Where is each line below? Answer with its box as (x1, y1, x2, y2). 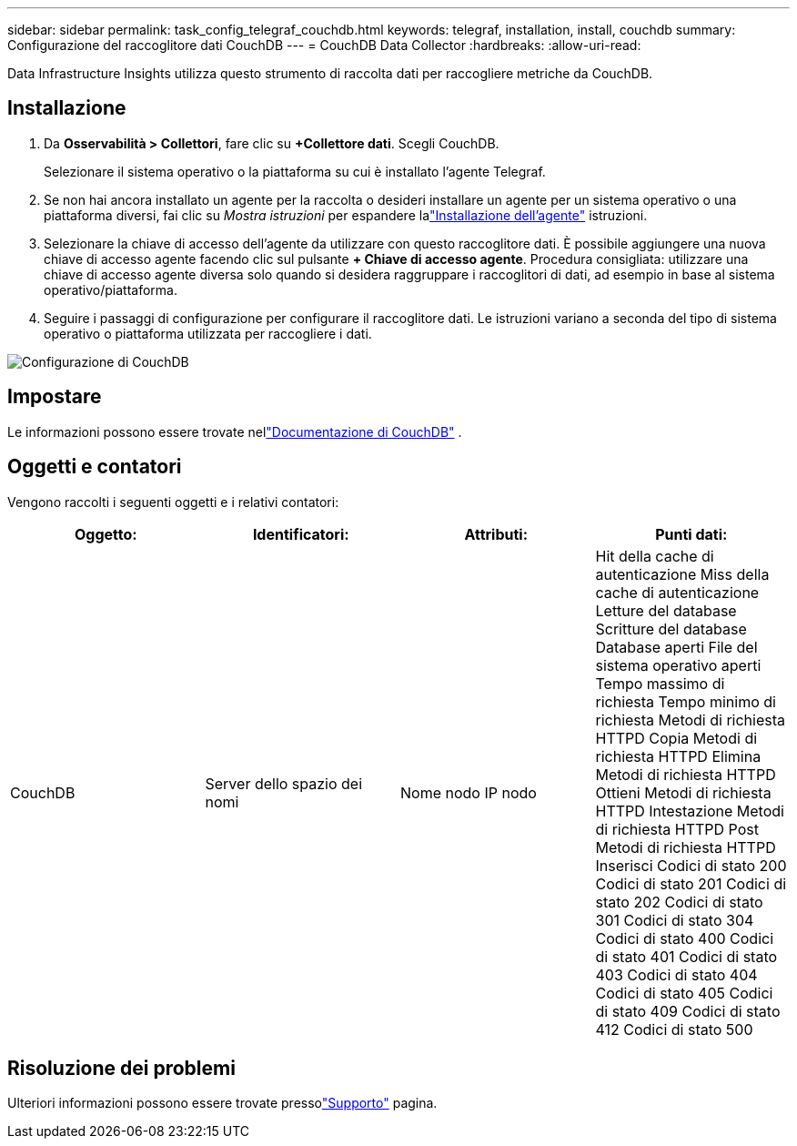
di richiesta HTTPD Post (595, 819, 759, 838)
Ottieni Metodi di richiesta (595, 783, 772, 802)
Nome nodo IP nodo (400, 783, 537, 802)
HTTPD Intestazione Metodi (595, 801, 784, 820)
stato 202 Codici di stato (595, 892, 763, 911)
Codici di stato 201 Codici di (595, 874, 787, 893)
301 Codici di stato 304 (595, 910, 754, 929)
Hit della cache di (595, 546, 714, 565)
